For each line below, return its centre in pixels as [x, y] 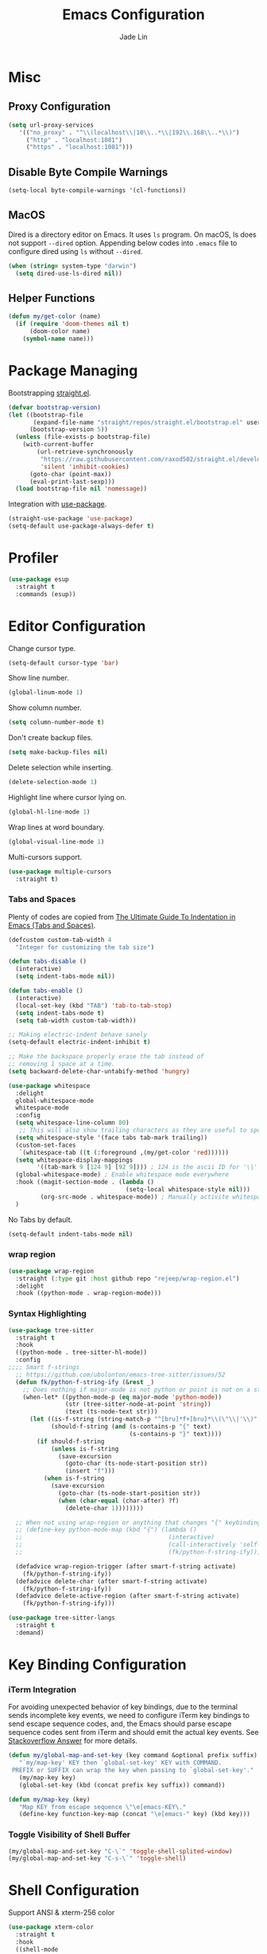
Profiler [33, 558]
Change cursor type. [42, 648]
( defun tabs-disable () [48, 962]
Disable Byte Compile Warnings [88, 172]
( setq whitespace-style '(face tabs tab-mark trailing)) [112, 1137]
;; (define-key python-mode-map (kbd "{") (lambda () [106, 1530]
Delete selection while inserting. [61, 767]
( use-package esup [39, 579]
